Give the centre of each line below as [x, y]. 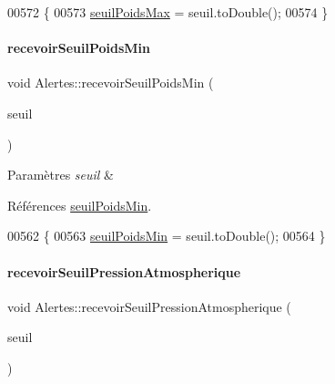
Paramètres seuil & [61, 175]
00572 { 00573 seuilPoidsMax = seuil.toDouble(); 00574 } [168, 12]
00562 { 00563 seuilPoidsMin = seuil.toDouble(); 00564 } [167, 236]
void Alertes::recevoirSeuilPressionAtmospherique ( [149, 306]
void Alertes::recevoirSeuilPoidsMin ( [111, 83]
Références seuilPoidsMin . [80, 205]
